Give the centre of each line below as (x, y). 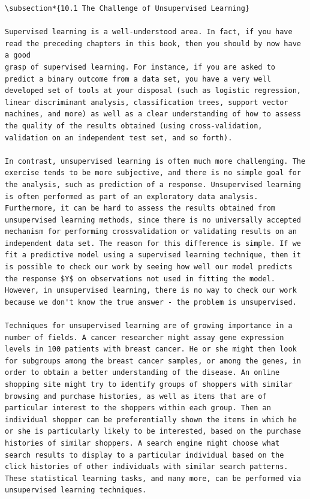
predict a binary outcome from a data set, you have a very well (138, 79)
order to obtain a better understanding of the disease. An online (142, 373)
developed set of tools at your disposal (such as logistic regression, (153, 91)
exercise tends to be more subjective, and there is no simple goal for (153, 173)
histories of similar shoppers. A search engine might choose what (142, 443)
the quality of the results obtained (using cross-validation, (134, 126)
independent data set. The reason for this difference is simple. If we (153, 243)
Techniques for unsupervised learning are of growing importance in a (149, 326)
